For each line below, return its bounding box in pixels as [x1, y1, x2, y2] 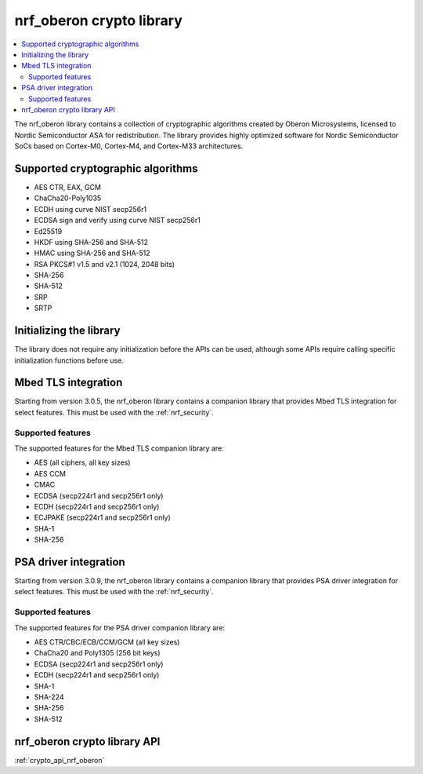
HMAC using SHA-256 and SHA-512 [34, 248, 150, 258]
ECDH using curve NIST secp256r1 [34, 204, 147, 214]
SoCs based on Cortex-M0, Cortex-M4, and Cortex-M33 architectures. [14, 141, 244, 151]
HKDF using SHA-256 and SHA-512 [34, 237, 149, 246]
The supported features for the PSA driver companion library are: [14, 622, 226, 632]
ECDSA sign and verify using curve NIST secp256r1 [34, 216, 201, 225]
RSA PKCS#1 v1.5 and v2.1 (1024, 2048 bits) [34, 259, 175, 268]
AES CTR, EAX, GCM [34, 182, 102, 192]
